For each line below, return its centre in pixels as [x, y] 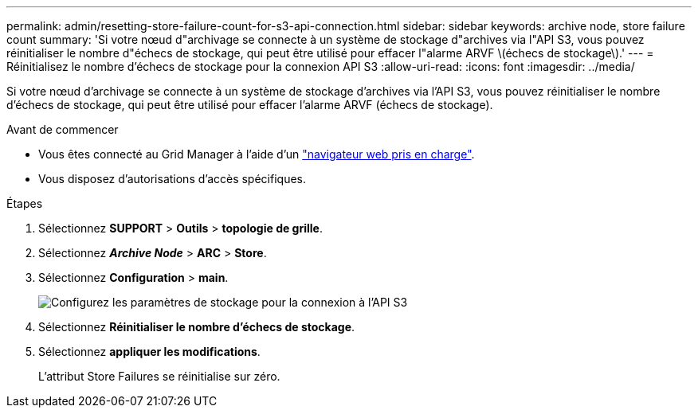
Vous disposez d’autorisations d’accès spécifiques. [172, 179]
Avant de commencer [63, 129]
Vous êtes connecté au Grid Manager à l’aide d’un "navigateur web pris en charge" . [257, 154]
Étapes [25, 203]
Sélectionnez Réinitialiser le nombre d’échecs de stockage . [197, 327]
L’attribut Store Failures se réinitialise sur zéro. [159, 376]
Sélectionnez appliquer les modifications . [149, 352]
